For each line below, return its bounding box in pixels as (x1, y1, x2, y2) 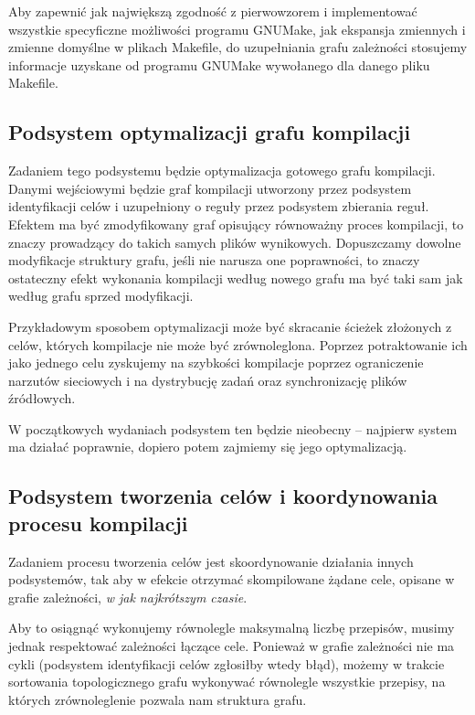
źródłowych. (8, 389, 76, 408)
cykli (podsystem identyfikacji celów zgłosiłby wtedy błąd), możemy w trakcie (8, 654, 445, 673)
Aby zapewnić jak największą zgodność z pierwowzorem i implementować (8, 2, 417, 20)
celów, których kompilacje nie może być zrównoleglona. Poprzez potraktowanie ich (8, 335, 468, 354)
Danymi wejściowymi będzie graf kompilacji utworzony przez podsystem (8, 178, 412, 197)
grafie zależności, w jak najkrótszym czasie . (8, 587, 248, 606)
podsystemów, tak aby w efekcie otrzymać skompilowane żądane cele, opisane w (8, 570, 455, 589)
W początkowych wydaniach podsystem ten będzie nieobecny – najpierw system (8, 419, 458, 438)
